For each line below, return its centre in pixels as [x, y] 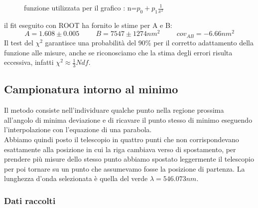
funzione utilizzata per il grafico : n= [80, 7]
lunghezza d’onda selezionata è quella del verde [76, 178]
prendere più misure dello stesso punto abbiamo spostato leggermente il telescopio [129, 159]
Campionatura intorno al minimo [91, 89]
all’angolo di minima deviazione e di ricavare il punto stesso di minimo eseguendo [128, 119]
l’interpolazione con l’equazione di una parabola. [78, 129]
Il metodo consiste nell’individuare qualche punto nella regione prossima [114, 110]
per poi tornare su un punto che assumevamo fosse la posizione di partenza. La [125, 168]
